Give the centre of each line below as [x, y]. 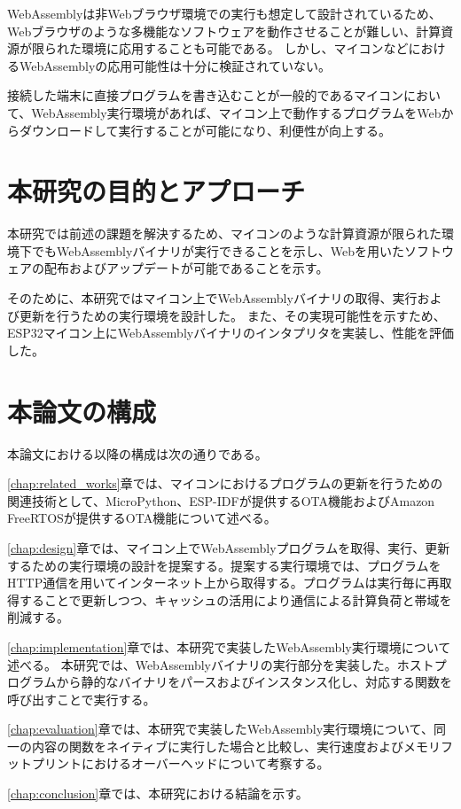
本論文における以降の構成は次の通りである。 [137, 453]
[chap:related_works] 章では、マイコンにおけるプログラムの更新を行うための [225, 483]
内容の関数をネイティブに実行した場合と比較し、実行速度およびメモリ [236, 746]
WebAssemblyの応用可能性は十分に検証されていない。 [175, 65]
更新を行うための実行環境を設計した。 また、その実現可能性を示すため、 [232, 315]
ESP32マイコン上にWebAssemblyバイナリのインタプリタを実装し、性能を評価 [230, 333]
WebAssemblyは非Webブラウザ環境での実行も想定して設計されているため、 [224, 13]
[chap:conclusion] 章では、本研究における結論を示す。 [158, 793]
